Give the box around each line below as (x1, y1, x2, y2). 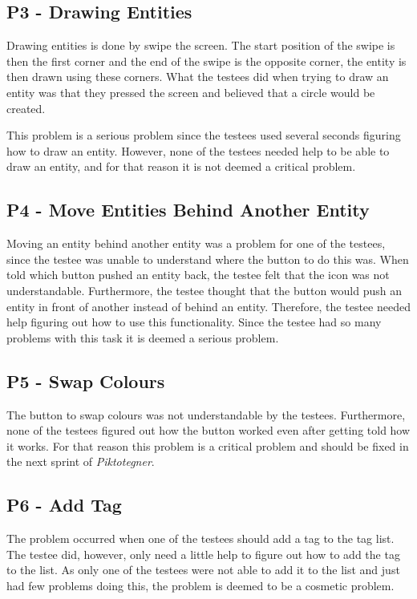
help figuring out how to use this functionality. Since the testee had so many (6, 314, 382, 330)
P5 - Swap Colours (6, 368, 165, 393)
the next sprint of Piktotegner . (6, 453, 155, 470)
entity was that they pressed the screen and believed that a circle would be (6, 83, 375, 100)
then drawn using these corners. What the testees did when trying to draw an (6, 68, 389, 85)
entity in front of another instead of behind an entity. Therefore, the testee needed (6, 297, 411, 314)
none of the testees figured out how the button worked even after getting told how (6, 422, 411, 439)
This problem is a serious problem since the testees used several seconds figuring (6, 127, 401, 144)
